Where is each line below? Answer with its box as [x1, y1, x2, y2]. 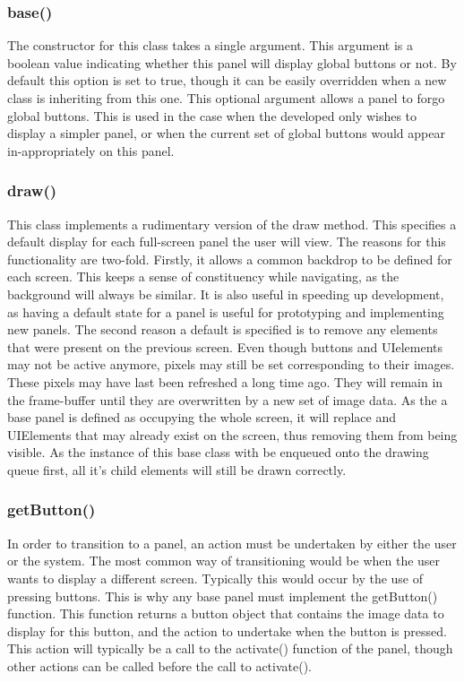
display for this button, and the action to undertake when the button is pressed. [7, 621, 447, 640]
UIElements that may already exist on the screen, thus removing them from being [7, 425, 458, 444]
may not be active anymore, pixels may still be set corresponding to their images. [7, 355, 455, 374]
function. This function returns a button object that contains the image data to [7, 604, 444, 623]
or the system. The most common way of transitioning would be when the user [7, 551, 441, 570]
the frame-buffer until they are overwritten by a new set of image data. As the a [7, 390, 448, 409]
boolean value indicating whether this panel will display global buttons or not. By [7, 53, 457, 72]
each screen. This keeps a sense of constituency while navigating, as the [7, 267, 400, 286]
